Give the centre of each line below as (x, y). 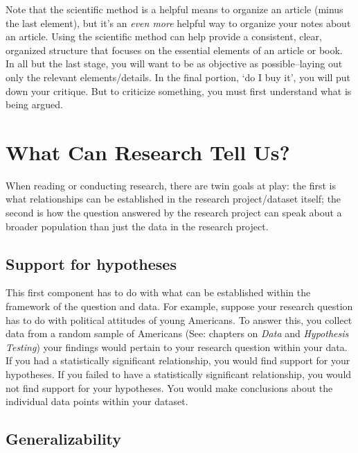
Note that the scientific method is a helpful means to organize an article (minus (174, 9)
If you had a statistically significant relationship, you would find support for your (178, 360)
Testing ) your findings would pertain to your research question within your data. (177, 347)
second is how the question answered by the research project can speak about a (174, 213)
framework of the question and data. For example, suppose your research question (179, 306)
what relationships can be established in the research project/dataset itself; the (173, 199)
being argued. (34, 104)
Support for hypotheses (91, 263)
